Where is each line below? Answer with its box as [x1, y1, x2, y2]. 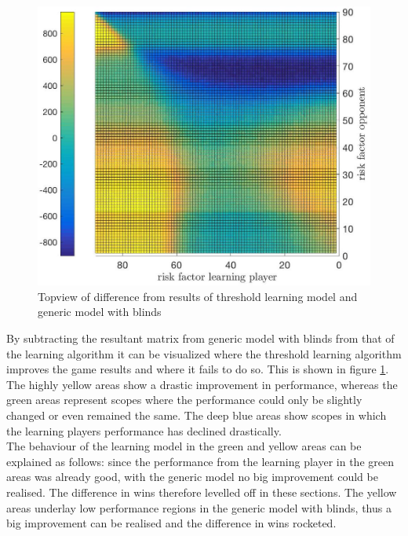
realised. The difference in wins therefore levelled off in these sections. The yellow [6, 483, 397, 500]
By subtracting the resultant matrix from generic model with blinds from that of [6, 330, 395, 346]
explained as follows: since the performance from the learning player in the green [6, 453, 394, 469]
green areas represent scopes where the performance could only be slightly [6, 391, 362, 408]
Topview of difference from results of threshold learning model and [38, 288, 358, 304]
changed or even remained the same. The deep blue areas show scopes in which [6, 406, 387, 423]
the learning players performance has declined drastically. [6, 422, 282, 439]
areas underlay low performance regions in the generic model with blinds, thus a [6, 499, 392, 516]
